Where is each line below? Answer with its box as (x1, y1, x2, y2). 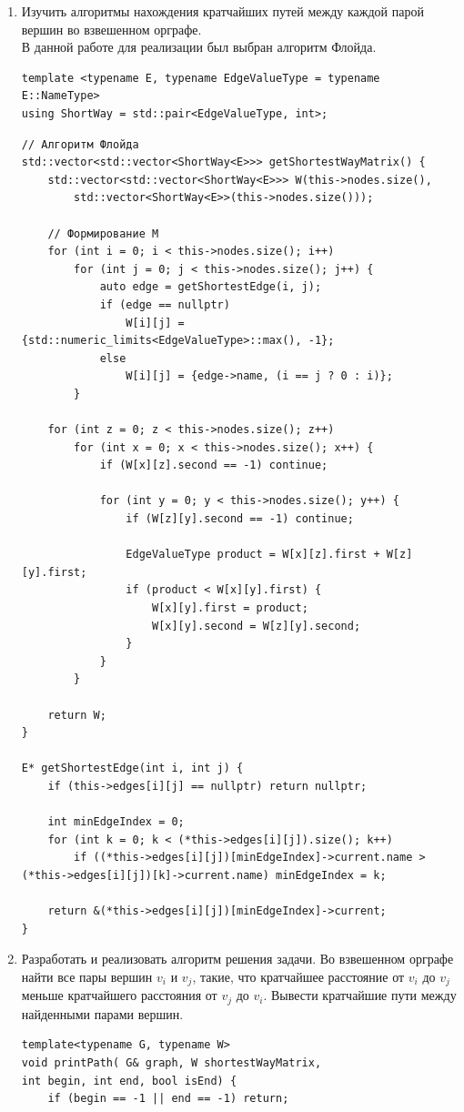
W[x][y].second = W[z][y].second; (151, 619, 361, 632)
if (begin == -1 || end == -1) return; (47, 1092, 289, 1106)
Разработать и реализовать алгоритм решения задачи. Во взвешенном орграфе (21, 949, 454, 968)
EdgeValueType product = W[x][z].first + (126, 548, 380, 561)
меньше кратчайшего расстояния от (21, 986, 217, 1005)
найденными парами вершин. (21, 1004, 184, 1023)
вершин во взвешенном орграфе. (21, 19, 202, 38)
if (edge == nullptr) (99, 298, 230, 311)
